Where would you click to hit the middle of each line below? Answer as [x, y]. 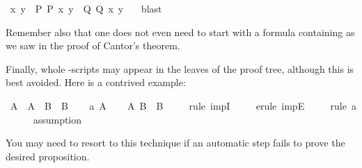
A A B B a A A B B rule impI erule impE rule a [183, 105]
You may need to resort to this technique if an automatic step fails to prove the [175, 143]
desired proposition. [48, 156]
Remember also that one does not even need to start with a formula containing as [180, 32]
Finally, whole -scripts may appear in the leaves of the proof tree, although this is [180, 68]
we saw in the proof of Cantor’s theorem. [93, 45]
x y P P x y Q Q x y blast [86, 8]
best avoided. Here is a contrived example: [96, 82]
